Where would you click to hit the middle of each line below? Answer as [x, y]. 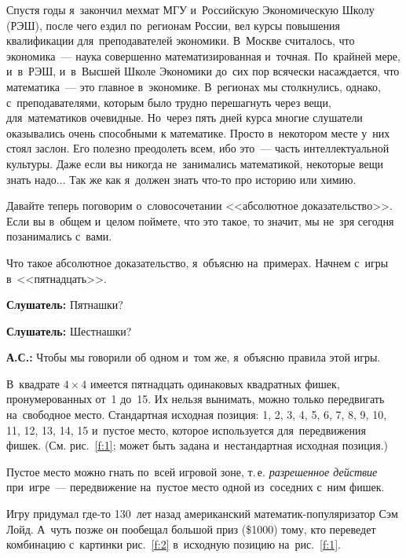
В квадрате [33, 383]
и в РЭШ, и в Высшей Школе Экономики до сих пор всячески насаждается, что [203, 71]
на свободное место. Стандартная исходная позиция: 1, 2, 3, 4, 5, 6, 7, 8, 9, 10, [197, 415]
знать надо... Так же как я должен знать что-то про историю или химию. [181, 179]
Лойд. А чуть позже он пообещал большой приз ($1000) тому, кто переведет [191, 529]
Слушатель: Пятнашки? [65, 305]
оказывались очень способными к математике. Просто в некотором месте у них [198, 132]
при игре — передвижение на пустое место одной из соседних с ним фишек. [196, 487]
